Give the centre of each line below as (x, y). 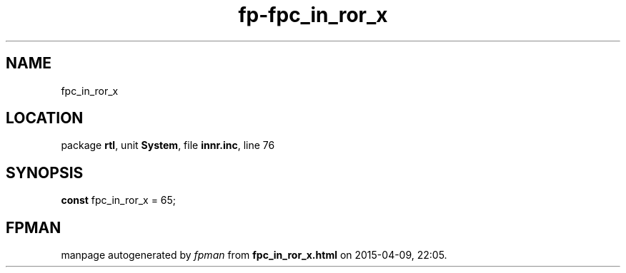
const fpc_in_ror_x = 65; (119, 200)
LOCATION (45, 118)
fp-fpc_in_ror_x (313, 15)
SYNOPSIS (45, 172)
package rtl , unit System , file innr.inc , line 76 (168, 145)
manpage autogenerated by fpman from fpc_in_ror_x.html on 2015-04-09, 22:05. (254, 255)
